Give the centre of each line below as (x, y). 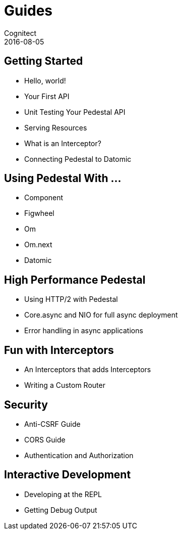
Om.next (38, 245)
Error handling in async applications (84, 331)
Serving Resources (56, 127)
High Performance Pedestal (75, 280)
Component (44, 198)
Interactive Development (68, 475)
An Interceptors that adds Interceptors (88, 370)
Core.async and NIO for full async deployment (101, 315)
